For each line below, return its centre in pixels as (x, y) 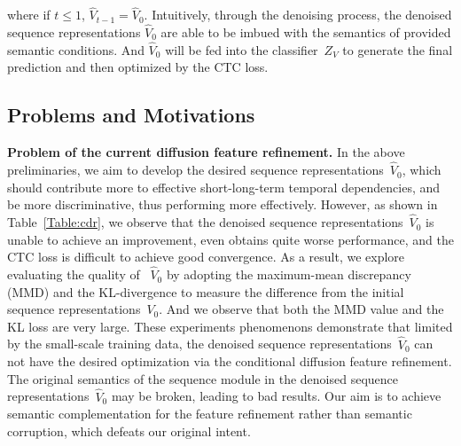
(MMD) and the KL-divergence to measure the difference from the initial (206, 291)
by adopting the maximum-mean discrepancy (289, 274)
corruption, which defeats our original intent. (129, 430)
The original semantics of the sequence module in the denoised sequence (203, 378)
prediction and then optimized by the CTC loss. (138, 67)
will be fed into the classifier (242, 49)
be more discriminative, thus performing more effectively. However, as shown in (223, 204)
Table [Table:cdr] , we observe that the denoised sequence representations (205, 222)
